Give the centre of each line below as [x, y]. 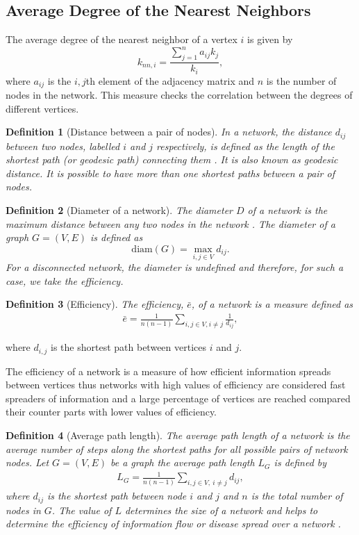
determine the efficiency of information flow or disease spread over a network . [173, 524]
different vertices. [42, 108]
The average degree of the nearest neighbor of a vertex [122, 39]
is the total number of [297, 496]
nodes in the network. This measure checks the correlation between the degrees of [179, 95]
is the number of [301, 80]
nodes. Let [27, 462]
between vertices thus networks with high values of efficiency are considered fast [176, 385]
